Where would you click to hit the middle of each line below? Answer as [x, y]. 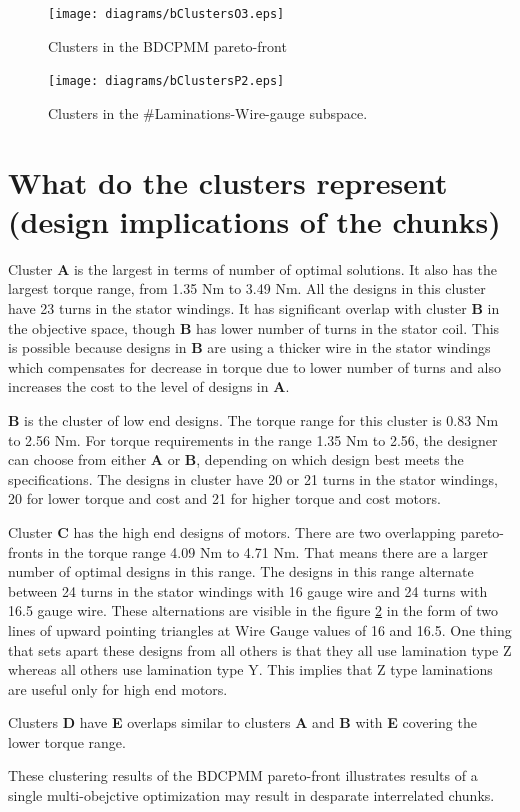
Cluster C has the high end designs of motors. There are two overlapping [232, 531]
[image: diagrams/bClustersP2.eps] [166, 81]
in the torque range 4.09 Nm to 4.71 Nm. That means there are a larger [267, 551]
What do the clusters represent [228, 181]
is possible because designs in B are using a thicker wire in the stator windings [249, 347]
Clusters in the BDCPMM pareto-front [167, 45]
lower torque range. [67, 741]
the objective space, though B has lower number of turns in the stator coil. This [254, 327]
